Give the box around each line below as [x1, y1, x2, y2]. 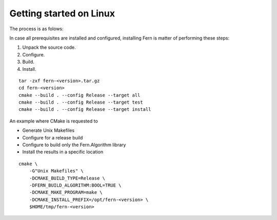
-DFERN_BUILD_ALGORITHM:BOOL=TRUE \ [29, 182, 122, 188]
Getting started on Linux [9, 8, 115, 19]
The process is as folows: [9, 26, 64, 32]
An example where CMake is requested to [9, 118, 98, 124]
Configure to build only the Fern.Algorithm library [22, 142, 126, 148]
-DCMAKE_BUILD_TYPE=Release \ [29, 175, 105, 181]
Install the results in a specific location [22, 149, 104, 155]
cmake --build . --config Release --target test [18, 99, 143, 105]
